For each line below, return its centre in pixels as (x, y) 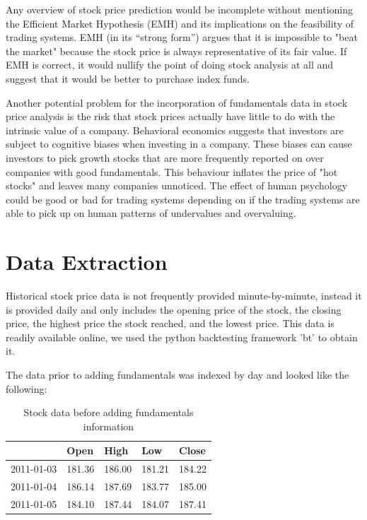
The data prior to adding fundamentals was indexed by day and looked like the (177, 374)
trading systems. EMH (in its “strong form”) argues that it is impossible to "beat (182, 37)
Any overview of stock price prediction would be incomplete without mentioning (179, 9)
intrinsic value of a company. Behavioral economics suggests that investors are (175, 130)
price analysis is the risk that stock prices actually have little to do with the (170, 116)
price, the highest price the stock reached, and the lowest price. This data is (170, 323)
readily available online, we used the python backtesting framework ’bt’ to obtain (182, 337)
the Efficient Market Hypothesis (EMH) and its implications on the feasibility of (180, 23)
